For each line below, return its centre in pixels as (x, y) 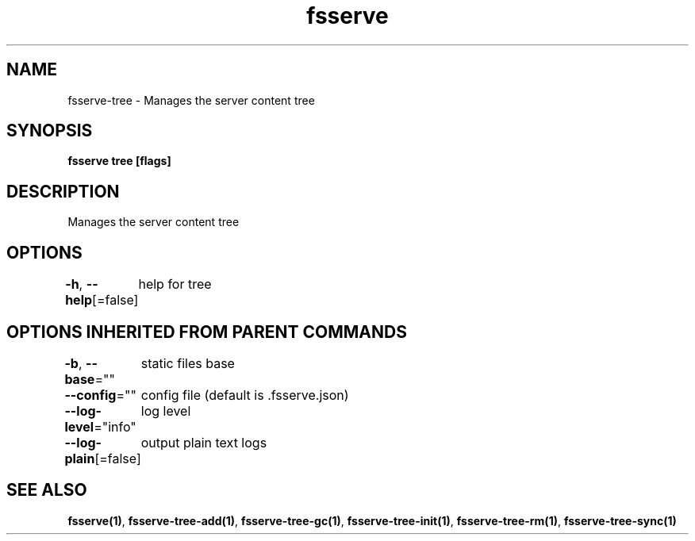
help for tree (175, 284)
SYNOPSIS (50, 131)
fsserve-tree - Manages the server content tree (191, 100)
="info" (115, 426)
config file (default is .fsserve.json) (245, 395)
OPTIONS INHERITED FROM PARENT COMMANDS (207, 332)
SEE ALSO (47, 490)
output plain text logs (204, 442)
